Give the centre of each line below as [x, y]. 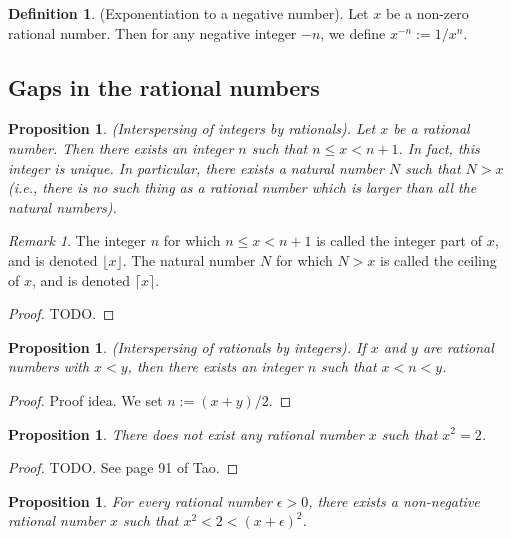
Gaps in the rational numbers [164, 86]
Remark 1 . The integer [77, 240]
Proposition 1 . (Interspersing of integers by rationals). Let [192, 128]
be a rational [431, 128]
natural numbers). [62, 206]
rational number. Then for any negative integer [152, 32]
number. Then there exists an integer [121, 147]
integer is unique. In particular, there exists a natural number [196, 167]
